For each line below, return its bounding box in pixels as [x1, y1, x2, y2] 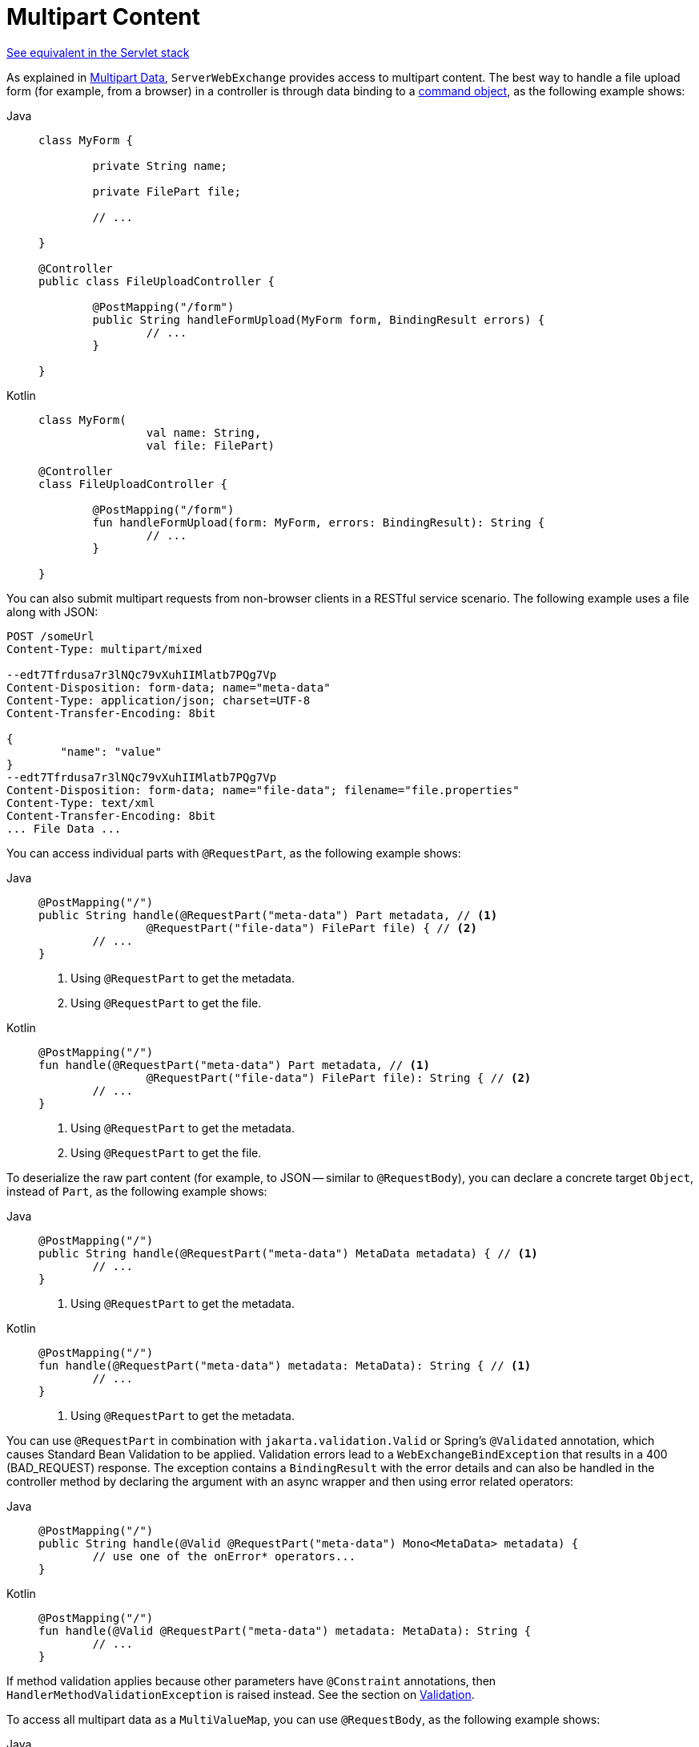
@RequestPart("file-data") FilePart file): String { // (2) [146, 1071, 532, 1084]
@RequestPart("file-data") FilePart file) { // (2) [146, 921, 477, 934]
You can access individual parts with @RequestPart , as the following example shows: [6, 845, 461, 860]
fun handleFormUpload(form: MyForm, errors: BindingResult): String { [92, 515, 545, 529]
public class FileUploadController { [38, 274, 275, 288]
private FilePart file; [92, 184, 241, 198]
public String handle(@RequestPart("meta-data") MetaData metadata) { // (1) [38, 1246, 538, 1260]
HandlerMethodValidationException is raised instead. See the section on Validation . [6, 1687, 475, 1701]
